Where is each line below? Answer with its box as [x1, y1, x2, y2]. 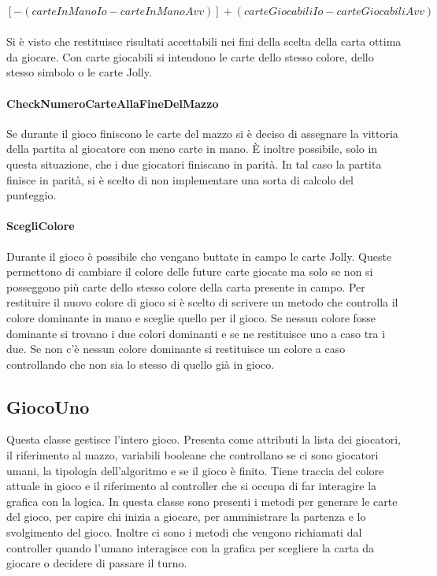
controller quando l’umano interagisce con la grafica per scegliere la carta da [6, 539, 375, 556]
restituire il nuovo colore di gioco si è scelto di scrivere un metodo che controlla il [6, 294, 398, 310]
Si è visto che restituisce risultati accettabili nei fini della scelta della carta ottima [6, 33, 402, 50]
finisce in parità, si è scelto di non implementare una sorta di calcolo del [6, 171, 354, 188]
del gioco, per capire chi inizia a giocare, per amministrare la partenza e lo [6, 508, 366, 525]
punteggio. [6, 187, 57, 203]
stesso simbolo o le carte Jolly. [6, 64, 152, 80]
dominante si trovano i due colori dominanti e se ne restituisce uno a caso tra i [6, 325, 386, 341]
